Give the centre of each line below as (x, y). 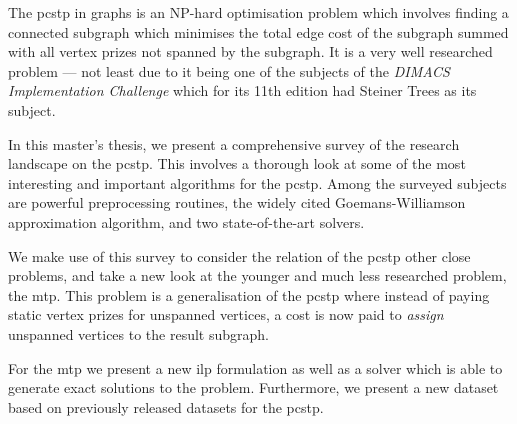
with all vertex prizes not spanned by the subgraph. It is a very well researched (250, 51)
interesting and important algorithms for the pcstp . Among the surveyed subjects (257, 182)
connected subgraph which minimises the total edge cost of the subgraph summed (258, 31)
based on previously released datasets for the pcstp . (166, 406)
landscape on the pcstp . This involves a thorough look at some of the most (237, 163)
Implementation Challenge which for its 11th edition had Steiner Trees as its (242, 90)
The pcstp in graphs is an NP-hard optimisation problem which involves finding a (258, 12)
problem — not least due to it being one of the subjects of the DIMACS (229, 70)
